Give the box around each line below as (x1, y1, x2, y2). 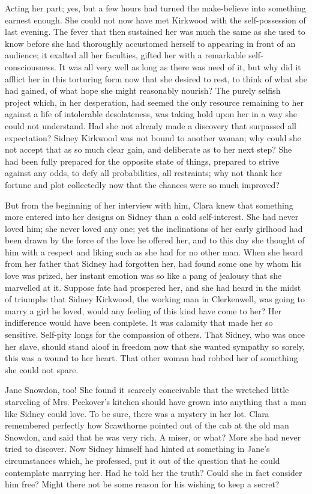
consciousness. (5, 60, 56, 73)
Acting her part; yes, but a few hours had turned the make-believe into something (5, 2, 306, 14)
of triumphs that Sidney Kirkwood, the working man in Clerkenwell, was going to (5, 293, 305, 305)
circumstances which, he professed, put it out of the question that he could (5, 454, 280, 466)
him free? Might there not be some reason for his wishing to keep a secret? (5, 478, 280, 490)
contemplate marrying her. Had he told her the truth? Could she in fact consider (5, 466, 302, 478)
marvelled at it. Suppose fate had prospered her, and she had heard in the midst (5, 281, 301, 293)
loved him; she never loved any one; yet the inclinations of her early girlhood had (5, 222, 303, 234)
